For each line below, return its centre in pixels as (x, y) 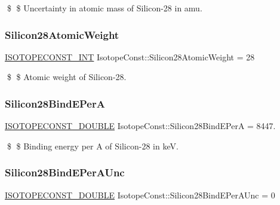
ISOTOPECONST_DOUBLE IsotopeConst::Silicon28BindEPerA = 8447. (140, 126)
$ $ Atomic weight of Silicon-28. (67, 77)
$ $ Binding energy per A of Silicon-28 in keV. (93, 146)
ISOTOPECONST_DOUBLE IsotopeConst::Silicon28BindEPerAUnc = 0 (140, 195)
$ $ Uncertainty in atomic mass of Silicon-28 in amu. (104, 8)
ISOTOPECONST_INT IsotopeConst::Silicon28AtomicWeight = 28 (130, 56)
